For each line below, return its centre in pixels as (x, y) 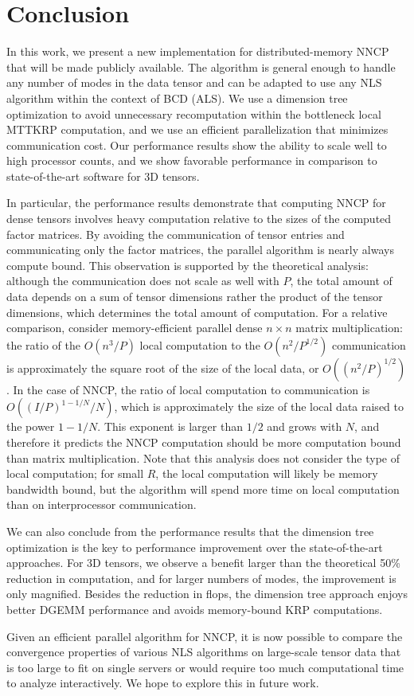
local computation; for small (75, 473)
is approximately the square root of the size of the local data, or (163, 368)
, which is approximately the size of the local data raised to (259, 407)
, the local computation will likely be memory (267, 473)
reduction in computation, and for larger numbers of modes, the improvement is (201, 578)
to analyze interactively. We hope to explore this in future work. (163, 683)
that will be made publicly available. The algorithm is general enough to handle (201, 66)
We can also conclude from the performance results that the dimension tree (190, 531)
